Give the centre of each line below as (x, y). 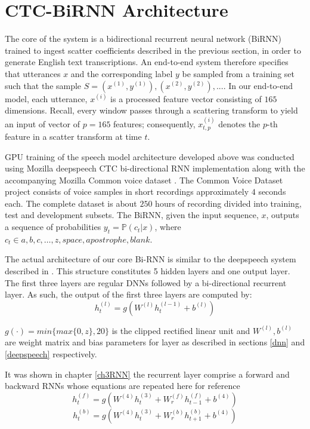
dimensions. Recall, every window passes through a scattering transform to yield (151, 110)
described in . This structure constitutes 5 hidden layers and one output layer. (148, 271)
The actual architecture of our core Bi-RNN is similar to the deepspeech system (151, 259)
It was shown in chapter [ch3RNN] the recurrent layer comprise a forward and (147, 374)
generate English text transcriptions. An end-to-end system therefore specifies (147, 62)
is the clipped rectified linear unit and (181, 330)
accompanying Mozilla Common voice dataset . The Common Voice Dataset (144, 180)
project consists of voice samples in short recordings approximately (127, 191)
